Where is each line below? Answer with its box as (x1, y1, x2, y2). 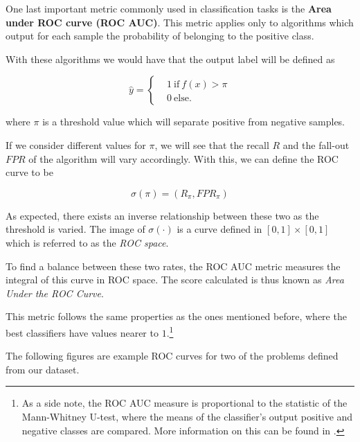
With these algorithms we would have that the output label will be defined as (6, 51, 335, 66)
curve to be (6, 165, 53, 179)
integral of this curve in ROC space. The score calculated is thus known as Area (6, 272, 344, 287)
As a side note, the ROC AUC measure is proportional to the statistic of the (21, 396, 348, 410)
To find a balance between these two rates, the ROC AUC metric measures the (6, 258, 341, 273)
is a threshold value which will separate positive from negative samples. (42, 114, 345, 129)
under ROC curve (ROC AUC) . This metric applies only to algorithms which (6, 15, 354, 29)
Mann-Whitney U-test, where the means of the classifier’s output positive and (21, 409, 353, 423)
